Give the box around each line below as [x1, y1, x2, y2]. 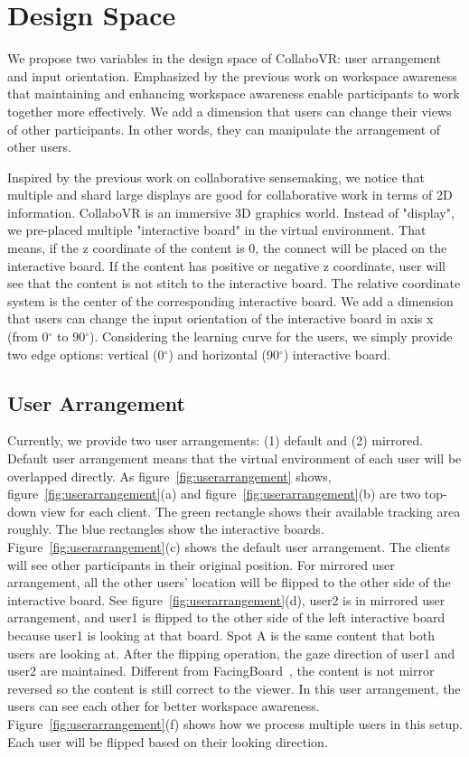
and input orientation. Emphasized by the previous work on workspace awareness [7, 66, 457, 85]
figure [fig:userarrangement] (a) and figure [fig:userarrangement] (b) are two [7, 484, 421, 503]
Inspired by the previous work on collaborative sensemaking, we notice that [7, 167, 426, 186]
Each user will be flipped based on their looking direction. [7, 732, 328, 751]
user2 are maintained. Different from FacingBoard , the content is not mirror [7, 661, 435, 680]
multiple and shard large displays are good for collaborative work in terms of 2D [7, 185, 453, 204]
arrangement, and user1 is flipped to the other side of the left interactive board [7, 608, 446, 627]
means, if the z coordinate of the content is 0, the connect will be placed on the [7, 238, 447, 257]
